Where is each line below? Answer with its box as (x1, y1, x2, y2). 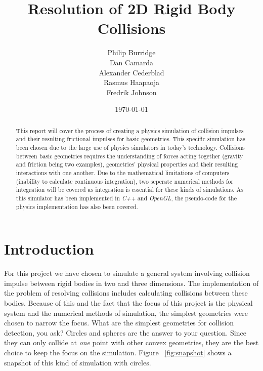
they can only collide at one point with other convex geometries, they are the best (4, 337, 259, 348)
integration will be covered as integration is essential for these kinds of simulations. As (16, 185, 244, 194)
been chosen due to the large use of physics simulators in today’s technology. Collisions (16, 143, 245, 151)
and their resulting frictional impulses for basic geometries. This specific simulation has (16, 135, 246, 143)
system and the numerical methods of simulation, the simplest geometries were (4, 307, 248, 318)
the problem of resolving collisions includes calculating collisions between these (4, 287, 248, 298)
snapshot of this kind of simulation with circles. (4, 357, 151, 367)
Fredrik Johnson (106, 87, 157, 97)
